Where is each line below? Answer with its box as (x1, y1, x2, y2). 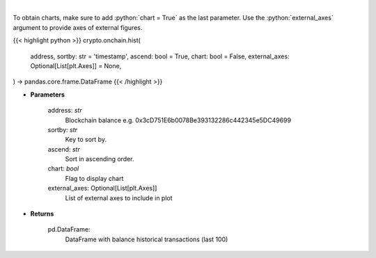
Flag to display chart (65, 174, 124, 182)
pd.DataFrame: (47, 225, 91, 234)
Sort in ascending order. (65, 155, 135, 163)
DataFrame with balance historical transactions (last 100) (65, 235, 228, 243)
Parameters (30, 90, 65, 99)
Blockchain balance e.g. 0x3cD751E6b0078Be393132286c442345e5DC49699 (65, 115, 292, 124)
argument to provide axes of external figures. (13, 23, 143, 31)
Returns (30, 209, 54, 218)
